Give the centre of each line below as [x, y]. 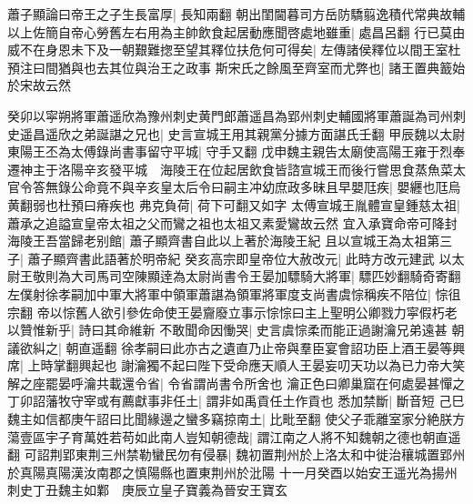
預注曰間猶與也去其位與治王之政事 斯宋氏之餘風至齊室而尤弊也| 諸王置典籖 [230, 67]
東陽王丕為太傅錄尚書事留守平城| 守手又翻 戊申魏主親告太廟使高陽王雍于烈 [230, 151]
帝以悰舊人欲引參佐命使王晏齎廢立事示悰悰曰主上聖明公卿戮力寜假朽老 [247, 312]
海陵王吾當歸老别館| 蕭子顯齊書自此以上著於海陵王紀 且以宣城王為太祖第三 [230, 241]
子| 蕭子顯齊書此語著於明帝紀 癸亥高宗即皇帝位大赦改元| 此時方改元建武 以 [230, 258]
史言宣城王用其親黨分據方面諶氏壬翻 [276, 133]
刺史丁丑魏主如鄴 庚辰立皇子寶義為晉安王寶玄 [147, 490]
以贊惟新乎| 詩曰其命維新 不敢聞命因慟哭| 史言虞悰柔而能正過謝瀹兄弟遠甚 [227, 330]
